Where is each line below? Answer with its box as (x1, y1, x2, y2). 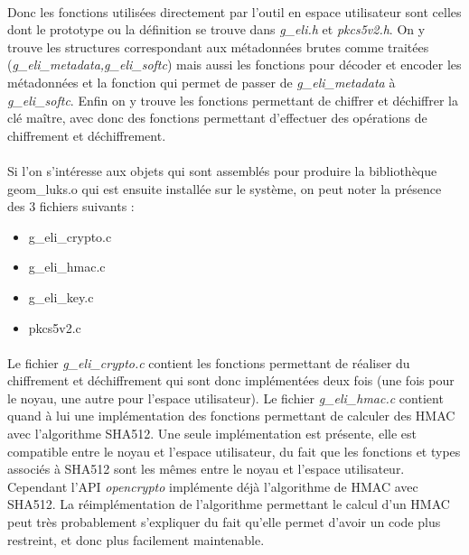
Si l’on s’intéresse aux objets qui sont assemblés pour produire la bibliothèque (7, 161, 437, 180)
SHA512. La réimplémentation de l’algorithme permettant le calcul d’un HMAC (7, 495, 450, 513)
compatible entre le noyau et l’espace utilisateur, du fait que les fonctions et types (7, 441, 461, 460)
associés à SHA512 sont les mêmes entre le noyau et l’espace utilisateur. (7, 459, 405, 478)
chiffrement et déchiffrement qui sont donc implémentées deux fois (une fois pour (7, 371, 455, 390)
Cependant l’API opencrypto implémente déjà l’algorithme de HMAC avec (7, 476, 418, 495)
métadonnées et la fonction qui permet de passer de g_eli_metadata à (7, 72, 396, 91)
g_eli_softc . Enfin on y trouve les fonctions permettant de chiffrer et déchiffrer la (7, 90, 458, 109)
